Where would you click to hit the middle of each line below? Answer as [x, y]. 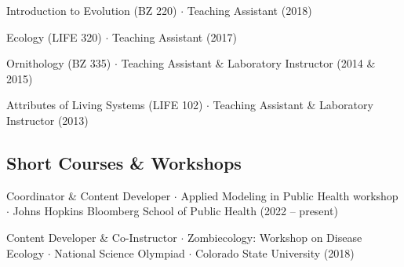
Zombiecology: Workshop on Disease [275, 237]
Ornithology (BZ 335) [59, 63]
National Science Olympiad [120, 252]
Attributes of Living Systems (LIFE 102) [105, 105]
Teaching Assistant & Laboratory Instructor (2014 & [248, 63]
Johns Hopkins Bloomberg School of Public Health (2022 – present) [175, 211]
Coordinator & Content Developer [89, 195]
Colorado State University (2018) [275, 252]
